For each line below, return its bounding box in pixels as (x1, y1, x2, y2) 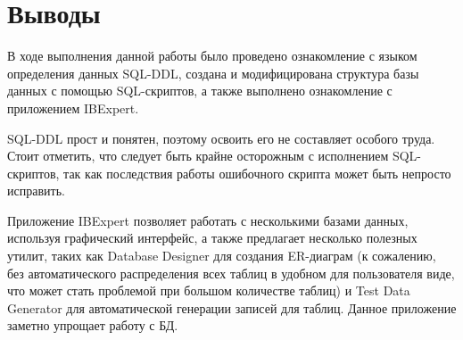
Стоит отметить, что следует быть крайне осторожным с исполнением (7, 146, 389, 165)
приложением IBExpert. (7, 98, 139, 117)
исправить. (7, 181, 65, 200)
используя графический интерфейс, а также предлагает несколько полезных (7, 228, 418, 247)
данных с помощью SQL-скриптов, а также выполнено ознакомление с (7, 81, 393, 100)
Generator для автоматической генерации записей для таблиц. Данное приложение (7, 298, 457, 317)
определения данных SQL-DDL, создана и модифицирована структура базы (7, 63, 419, 82)
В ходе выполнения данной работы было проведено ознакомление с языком (7, 46, 418, 65)
